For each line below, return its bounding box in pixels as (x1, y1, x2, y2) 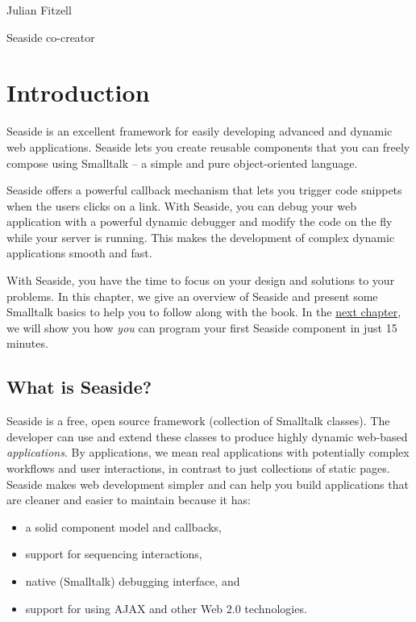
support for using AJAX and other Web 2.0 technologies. (25, 599, 307, 616)
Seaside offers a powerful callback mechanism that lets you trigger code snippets (6, 182, 402, 198)
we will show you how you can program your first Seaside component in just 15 (6, 319, 397, 336)
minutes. (6, 335, 48, 352)
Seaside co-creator (6, 28, 95, 45)
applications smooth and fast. (6, 244, 152, 261)
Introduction (6, 76, 150, 109)
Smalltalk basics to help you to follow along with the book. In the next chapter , (6, 303, 401, 320)
